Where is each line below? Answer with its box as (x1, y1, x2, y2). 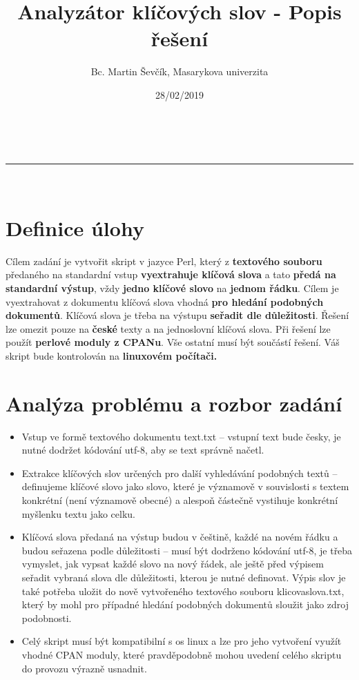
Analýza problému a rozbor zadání (6, 389, 342, 417)
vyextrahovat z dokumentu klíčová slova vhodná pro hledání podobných (6, 294, 324, 309)
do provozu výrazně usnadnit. (21, 661, 147, 675)
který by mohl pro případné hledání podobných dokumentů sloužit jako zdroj (21, 597, 349, 612)
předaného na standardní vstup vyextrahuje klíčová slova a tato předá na (6, 267, 336, 282)
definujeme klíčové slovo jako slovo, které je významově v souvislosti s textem (21, 479, 349, 494)
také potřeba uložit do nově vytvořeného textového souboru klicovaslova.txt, (21, 583, 345, 598)
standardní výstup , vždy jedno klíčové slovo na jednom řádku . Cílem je (6, 281, 339, 295)
